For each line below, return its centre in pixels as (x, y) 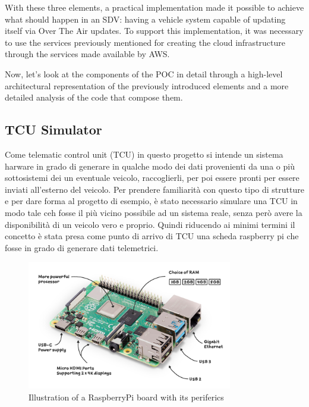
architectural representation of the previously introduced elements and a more (147, 85)
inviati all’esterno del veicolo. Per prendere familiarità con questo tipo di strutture (154, 189)
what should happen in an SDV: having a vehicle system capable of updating (145, 19)
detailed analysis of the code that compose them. (94, 97)
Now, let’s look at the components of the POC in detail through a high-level (144, 73)
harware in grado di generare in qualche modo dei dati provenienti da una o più (150, 166)
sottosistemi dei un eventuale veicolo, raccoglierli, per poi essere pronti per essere (152, 178)
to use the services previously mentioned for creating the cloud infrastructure (145, 42)
